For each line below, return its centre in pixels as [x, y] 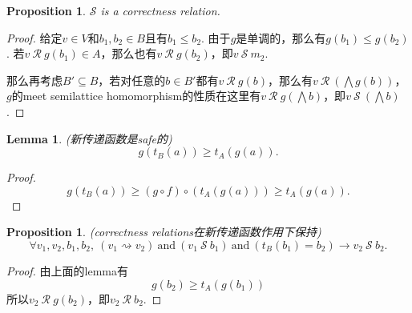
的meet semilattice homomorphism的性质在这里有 [136, 96]
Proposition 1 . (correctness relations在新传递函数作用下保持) [164, 232]
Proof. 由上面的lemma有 [67, 270]
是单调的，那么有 [281, 37]
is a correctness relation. [160, 10]
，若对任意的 [132, 80]
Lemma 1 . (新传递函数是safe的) [89, 138]
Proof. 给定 [34, 37]
